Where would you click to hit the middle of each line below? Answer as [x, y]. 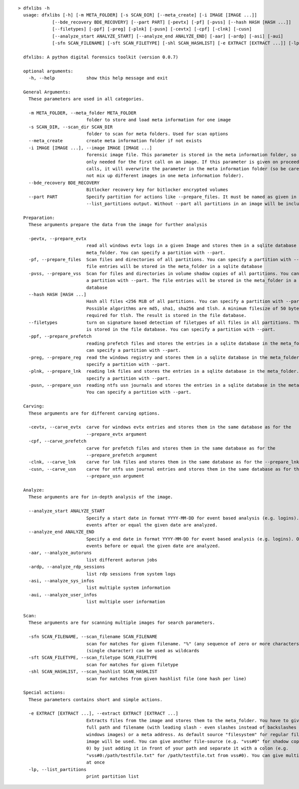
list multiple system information [128, 588]
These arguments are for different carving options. [94, 413]
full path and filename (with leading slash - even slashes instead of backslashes [191, 728]
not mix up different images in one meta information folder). [165, 176]
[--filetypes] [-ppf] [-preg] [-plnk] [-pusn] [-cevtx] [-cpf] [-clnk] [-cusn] [152, 29]
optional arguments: [48, 71]
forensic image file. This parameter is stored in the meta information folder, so [191, 155]
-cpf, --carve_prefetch [57, 441]
